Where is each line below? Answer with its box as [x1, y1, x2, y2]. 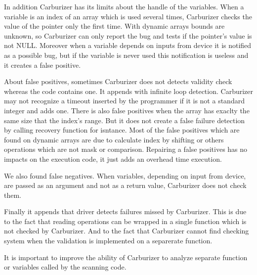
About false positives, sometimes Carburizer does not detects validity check [4, 76, 232, 87]
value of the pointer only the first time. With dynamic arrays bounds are [4, 21, 225, 31]
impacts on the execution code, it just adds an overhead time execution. [4, 153, 222, 164]
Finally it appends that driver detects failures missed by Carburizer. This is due [4, 206, 247, 217]
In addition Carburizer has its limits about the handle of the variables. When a [4, 1, 244, 11]
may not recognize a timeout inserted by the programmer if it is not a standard [4, 95, 245, 106]
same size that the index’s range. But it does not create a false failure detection [4, 115, 245, 125]
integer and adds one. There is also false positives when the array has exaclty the [4, 105, 250, 115]
